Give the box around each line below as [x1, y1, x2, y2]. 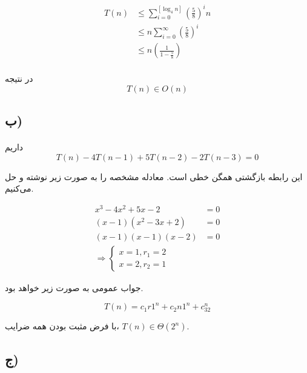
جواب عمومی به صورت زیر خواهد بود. [5, 281, 144, 294]
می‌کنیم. [5, 182, 34, 195]
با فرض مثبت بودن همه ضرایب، [5, 320, 119, 332]
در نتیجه [5, 72, 33, 85]
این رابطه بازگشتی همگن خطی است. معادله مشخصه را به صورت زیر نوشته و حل [5, 170, 303, 183]
